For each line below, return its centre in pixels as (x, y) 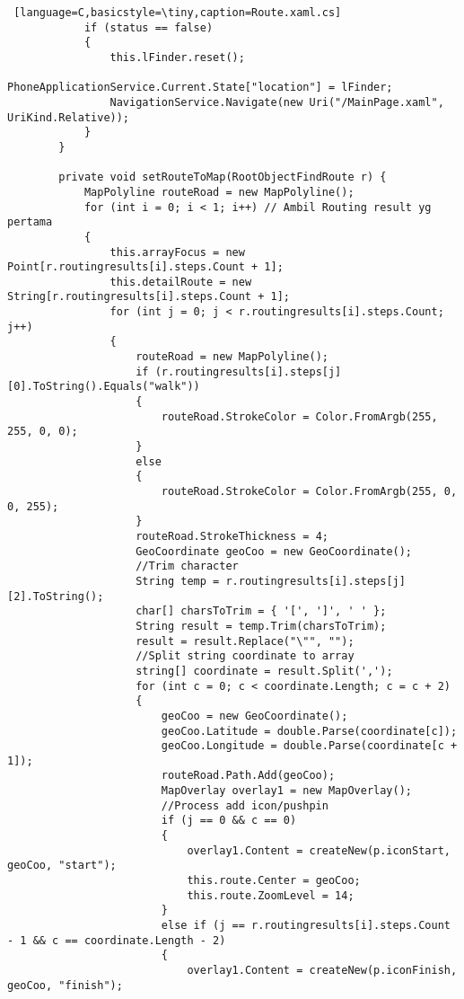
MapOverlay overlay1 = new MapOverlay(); (287, 791)
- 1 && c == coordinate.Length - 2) (117, 940)
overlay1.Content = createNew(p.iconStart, (319, 850)
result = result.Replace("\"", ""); (245, 641)
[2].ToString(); (56, 596)
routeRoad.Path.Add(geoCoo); (248, 776)
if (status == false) (149, 27)
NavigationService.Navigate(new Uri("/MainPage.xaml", (277, 102)
